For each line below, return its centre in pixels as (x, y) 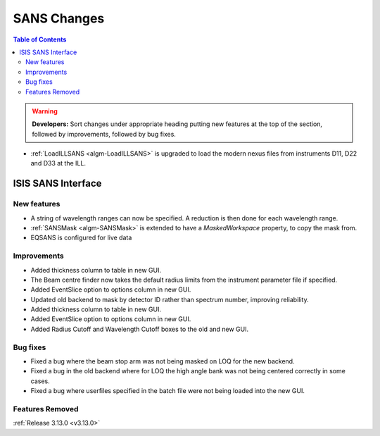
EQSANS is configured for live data (81, 238)
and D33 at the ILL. (58, 163)
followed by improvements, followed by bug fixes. (104, 134)
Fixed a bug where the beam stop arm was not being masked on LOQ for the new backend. (163, 361)
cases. (40, 381)
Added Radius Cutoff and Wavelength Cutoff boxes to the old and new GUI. (140, 329)
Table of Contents (40, 39)
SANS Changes (59, 18)
